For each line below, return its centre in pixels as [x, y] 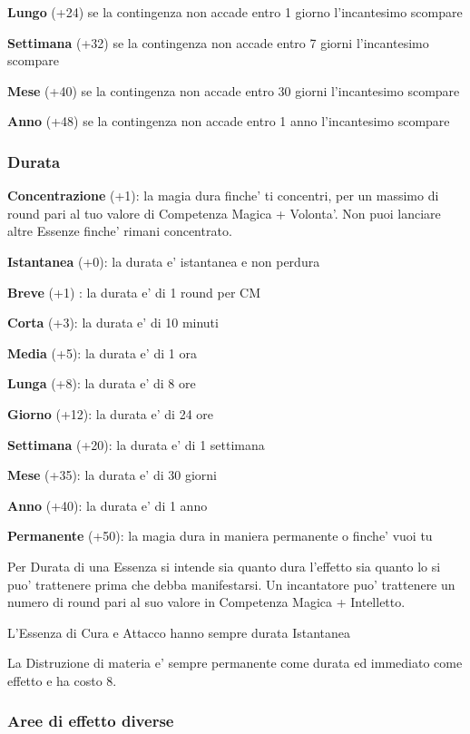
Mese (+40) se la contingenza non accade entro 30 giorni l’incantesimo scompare [234, 90]
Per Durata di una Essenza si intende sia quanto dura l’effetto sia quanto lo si [224, 566]
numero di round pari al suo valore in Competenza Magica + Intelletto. [206, 602]
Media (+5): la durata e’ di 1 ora [102, 352]
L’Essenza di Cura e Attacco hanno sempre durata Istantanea [179, 632]
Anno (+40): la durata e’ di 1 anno [108, 505]
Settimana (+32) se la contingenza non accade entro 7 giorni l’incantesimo [218, 42]
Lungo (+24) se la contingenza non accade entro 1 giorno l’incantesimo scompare [235, 12]
